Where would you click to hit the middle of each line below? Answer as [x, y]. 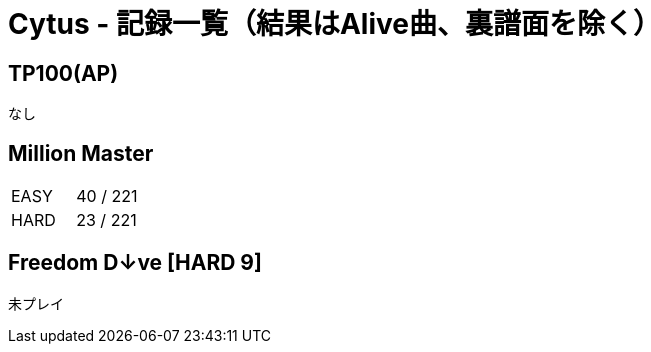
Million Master [81, 153]
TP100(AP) [63, 73]
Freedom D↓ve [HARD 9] [135, 263]
